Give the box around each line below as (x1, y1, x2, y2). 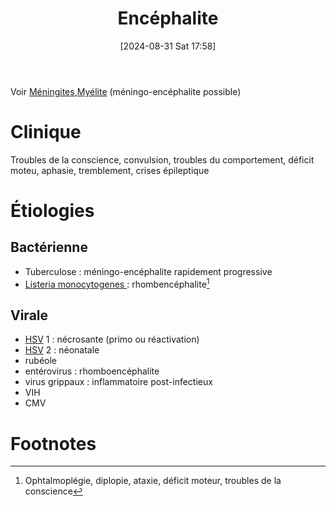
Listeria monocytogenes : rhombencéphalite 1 (24, 276, 210, 290)
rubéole (24, 355, 58, 367)
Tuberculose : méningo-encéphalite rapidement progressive (24, 265, 273, 277)
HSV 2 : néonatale (24, 344, 100, 356)
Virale (10, 307, 49, 324)
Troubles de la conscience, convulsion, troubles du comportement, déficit (10, 153, 315, 166)
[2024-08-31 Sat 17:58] (119, 40, 217, 52)
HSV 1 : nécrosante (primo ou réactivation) (24, 333, 200, 346)
